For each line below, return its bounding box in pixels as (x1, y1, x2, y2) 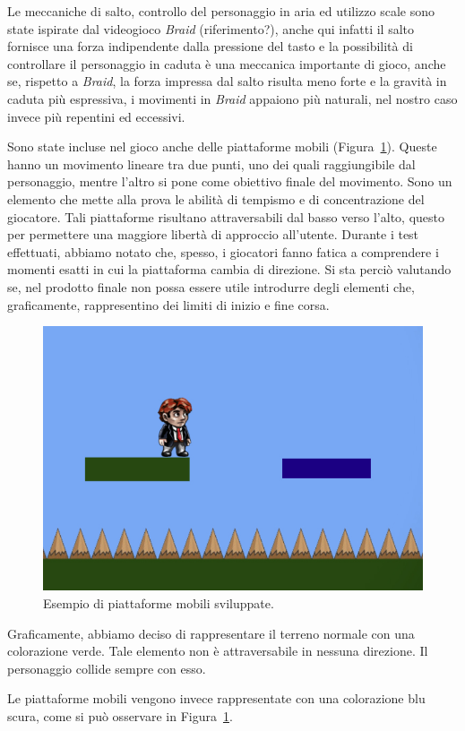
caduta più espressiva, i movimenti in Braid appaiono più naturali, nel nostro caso (7, 89, 458, 107)
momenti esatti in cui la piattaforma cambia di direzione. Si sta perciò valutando (7, 260, 452, 279)
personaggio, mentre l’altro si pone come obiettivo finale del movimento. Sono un (7, 172, 452, 191)
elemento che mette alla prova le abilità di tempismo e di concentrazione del (7, 189, 425, 208)
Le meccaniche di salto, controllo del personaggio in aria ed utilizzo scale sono (7, 2, 435, 20)
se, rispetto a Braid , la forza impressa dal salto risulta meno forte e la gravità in (7, 72, 447, 90)
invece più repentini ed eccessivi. (7, 107, 185, 125)
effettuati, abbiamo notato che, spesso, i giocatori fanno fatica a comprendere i (7, 242, 439, 261)
